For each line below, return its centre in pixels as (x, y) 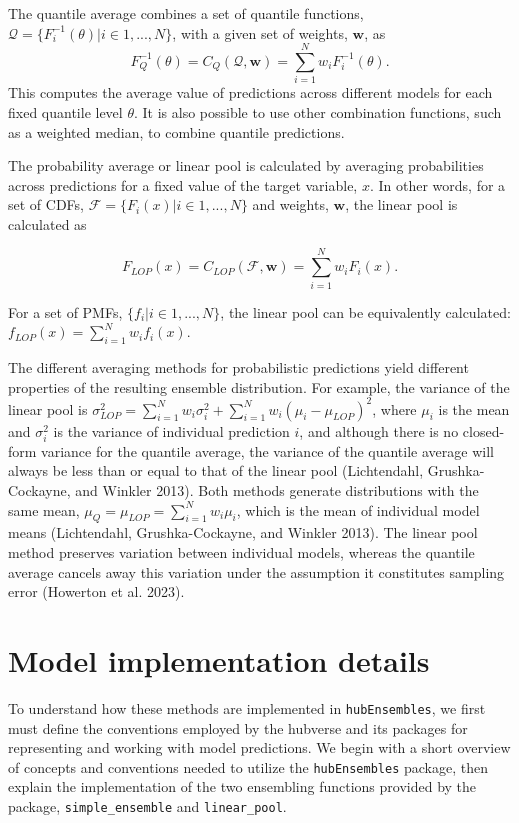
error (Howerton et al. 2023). (96, 591)
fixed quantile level (65, 111)
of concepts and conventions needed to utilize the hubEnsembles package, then (248, 766)
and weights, (290, 204)
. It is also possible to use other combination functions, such (317, 111)
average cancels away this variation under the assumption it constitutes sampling (256, 571)
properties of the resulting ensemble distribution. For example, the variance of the (259, 386)
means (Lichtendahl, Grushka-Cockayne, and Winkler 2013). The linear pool (243, 532)
